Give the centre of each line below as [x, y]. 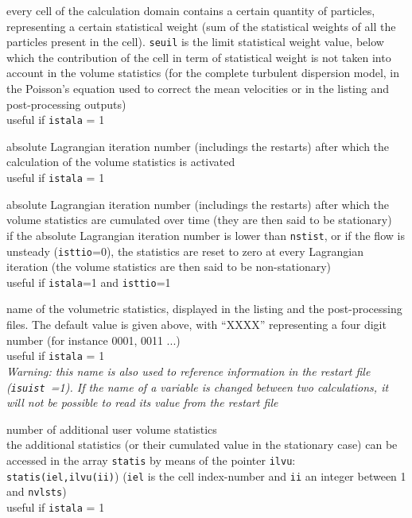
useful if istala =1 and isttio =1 [89, 282]
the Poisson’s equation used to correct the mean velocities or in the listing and [198, 89]
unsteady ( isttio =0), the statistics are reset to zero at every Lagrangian [185, 251]
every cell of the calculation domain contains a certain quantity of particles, [191, 10]
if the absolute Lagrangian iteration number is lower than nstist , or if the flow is [206, 235]
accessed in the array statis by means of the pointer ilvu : [151, 460]
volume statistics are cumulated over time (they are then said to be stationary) [199, 220]
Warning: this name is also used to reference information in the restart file [189, 371]
